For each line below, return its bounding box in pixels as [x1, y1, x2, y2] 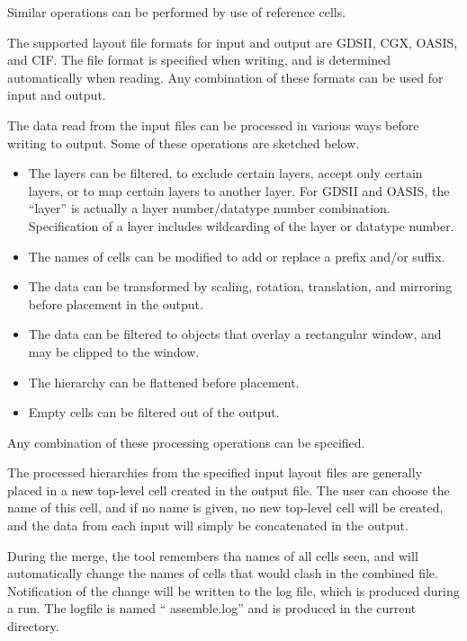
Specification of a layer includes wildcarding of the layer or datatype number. [28, 216, 454, 235]
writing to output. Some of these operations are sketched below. [7, 133, 360, 152]
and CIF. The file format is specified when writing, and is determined [7, 50, 391, 69]
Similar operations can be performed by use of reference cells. [7, 3, 346, 21]
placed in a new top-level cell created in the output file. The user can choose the [7, 480, 450, 499]
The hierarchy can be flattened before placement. [28, 372, 300, 391]
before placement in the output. [28, 294, 203, 313]
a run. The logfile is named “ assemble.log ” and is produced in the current [7, 599, 417, 618]
